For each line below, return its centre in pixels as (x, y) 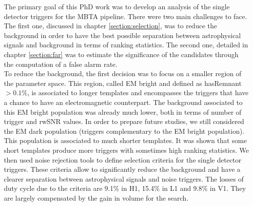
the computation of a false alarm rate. (61, 64)
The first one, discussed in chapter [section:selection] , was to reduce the (110, 26)
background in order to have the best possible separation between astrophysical (122, 35)
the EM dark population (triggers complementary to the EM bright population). (124, 131)
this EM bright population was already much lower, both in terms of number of (123, 112)
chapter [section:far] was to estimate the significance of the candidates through (121, 54)
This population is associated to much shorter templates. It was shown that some (126, 140)
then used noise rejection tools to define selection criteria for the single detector (123, 159)
